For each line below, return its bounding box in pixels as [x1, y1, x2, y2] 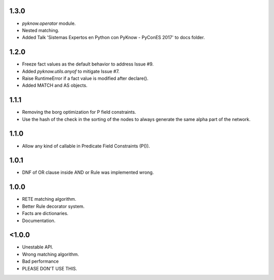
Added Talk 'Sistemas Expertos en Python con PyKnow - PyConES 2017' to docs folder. [22, 35, 205, 41]
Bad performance [22, 258, 59, 264]
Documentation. [22, 217, 56, 224]
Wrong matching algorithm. [22, 251, 79, 257]
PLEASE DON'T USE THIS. [22, 265, 77, 271]
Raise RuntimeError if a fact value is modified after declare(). [22, 75, 149, 81]
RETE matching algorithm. [22, 196, 77, 202]
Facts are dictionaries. [22, 210, 68, 216]
